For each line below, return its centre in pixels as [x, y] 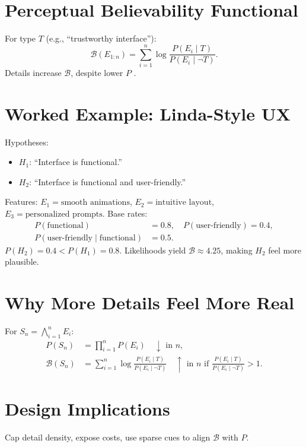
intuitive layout [184, 203]
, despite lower [97, 72]
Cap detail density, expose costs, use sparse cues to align [108, 437]
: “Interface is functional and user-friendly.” [108, 181]
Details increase [33, 72]
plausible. [22, 261]
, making [237, 250]
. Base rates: [125, 213]
